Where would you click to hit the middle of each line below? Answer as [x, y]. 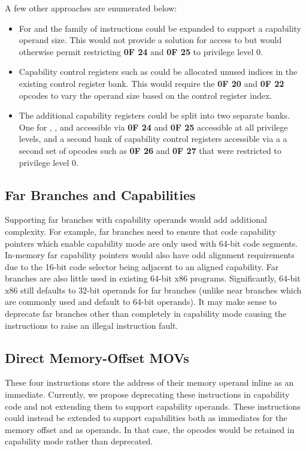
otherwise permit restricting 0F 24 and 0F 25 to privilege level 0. [141, 51]
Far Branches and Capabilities [100, 194]
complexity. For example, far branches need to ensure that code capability [141, 231]
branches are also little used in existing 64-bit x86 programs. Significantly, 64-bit [153, 278]
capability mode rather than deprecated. [79, 441]
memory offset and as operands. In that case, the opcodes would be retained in [150, 429]
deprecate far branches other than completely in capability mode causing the [146, 314]
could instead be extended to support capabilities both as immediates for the [146, 418]
